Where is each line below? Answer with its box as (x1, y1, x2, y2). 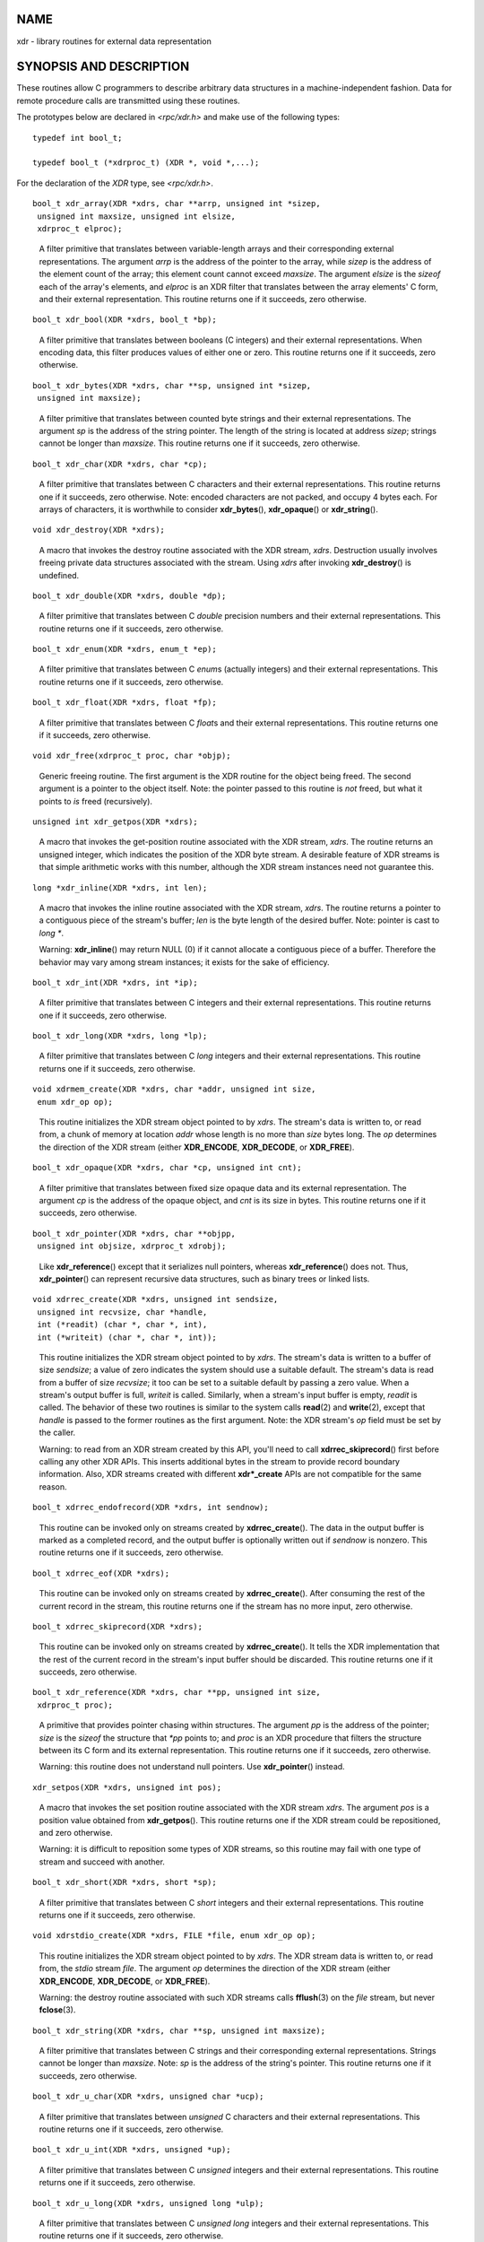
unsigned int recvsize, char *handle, (37, 1307, 208, 1317)
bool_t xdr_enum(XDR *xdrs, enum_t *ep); (32, 644, 217, 655)
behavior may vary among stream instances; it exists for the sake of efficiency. (39, 956, 331, 968)
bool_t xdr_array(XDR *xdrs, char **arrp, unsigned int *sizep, (32, 198, 322, 209)
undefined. (39, 569, 80, 580)
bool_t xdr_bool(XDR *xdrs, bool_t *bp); (32, 315, 217, 325)
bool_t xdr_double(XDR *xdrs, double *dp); (32, 590, 227, 601)
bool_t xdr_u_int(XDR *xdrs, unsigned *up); (32, 2144, 232, 2155)
